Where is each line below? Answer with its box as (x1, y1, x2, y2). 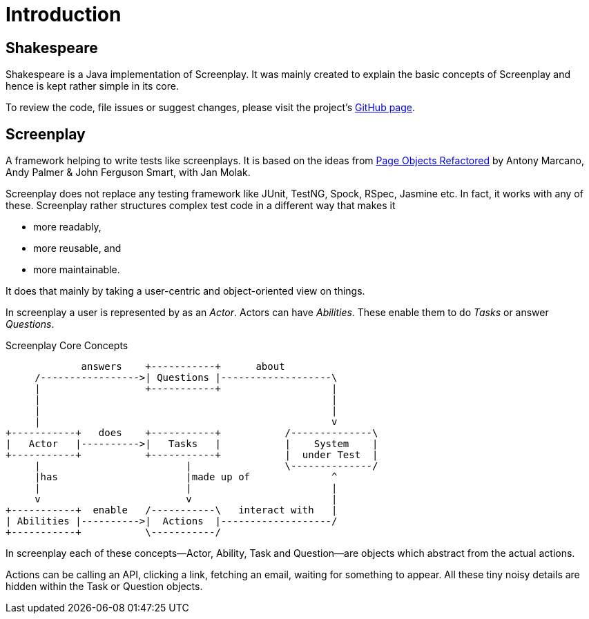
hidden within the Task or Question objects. (6, 580, 203, 593)
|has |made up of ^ (35, 471, 338, 483)
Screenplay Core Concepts (6, 340, 128, 352)
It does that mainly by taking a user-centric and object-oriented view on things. (6, 285, 365, 297)
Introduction (6, 3, 122, 26)
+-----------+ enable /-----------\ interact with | (6, 504, 338, 516)
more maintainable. (33, 264, 120, 276)
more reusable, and (33, 242, 122, 255)
